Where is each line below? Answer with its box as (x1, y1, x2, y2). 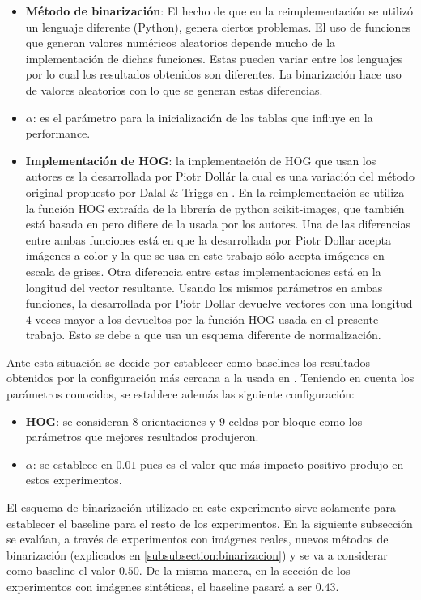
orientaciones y (142, 412, 216, 429)
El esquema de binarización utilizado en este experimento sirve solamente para (6, 499, 396, 516)
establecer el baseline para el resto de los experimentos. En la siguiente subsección (6, 514, 413, 531)
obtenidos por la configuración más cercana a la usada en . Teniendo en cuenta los (6, 369, 415, 386)
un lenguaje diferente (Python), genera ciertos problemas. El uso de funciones (25, 18, 411, 35)
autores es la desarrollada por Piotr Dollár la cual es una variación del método (25, 168, 415, 185)
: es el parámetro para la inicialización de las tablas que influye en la (32, 109, 373, 126)
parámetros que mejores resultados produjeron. (25, 428, 259, 445)
